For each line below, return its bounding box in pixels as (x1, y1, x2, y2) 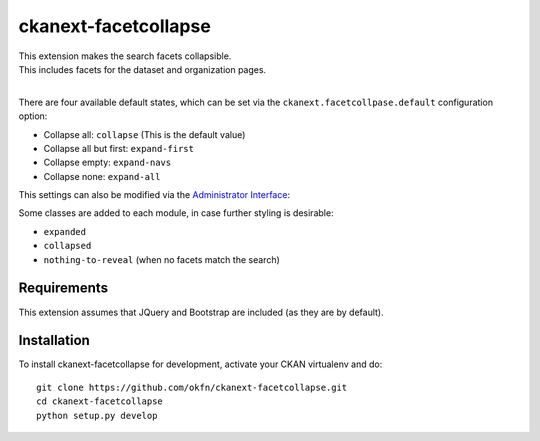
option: (18, 110, 48, 122)
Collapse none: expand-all (43, 170, 161, 182)
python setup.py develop (36, 410, 158, 421)
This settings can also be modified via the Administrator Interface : (18, 189, 290, 201)
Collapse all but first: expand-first (43, 142, 195, 154)
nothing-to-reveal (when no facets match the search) (43, 253, 280, 265)
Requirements (18, 280, 109, 297)
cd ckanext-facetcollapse (36, 396, 164, 407)
